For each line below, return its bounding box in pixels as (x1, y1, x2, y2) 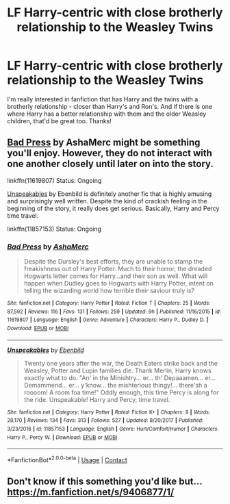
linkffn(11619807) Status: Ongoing (7, 176, 102, 184)
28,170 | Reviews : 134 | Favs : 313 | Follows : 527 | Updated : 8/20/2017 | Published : (7, 417, 204, 424)
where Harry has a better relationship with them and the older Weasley (7, 110, 207, 118)
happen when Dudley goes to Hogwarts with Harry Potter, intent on (23, 279, 214, 288)
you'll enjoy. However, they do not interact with (7, 147, 212, 159)
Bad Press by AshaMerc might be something (7, 137, 201, 149)
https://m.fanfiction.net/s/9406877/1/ (7, 486, 175, 498)
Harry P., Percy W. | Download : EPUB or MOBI (7, 433, 118, 441)
